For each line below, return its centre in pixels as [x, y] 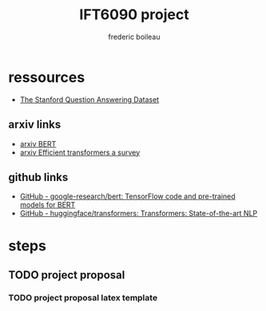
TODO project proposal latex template [83, 297]
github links [38, 177]
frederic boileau [134, 37]
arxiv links [35, 125]
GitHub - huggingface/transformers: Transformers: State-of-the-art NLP [139, 214]
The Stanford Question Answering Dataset [89, 99]
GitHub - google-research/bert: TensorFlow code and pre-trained [127, 196]
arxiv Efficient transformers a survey [80, 152]
